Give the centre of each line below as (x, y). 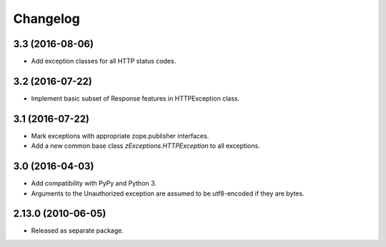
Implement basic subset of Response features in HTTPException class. (135, 98)
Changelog (46, 19)
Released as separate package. (78, 231)
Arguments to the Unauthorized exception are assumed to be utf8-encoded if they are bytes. (168, 193)
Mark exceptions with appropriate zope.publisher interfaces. (120, 136)
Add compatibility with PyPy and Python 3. (94, 183)
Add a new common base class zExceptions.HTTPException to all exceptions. (145, 146)
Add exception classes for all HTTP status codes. (104, 61)
